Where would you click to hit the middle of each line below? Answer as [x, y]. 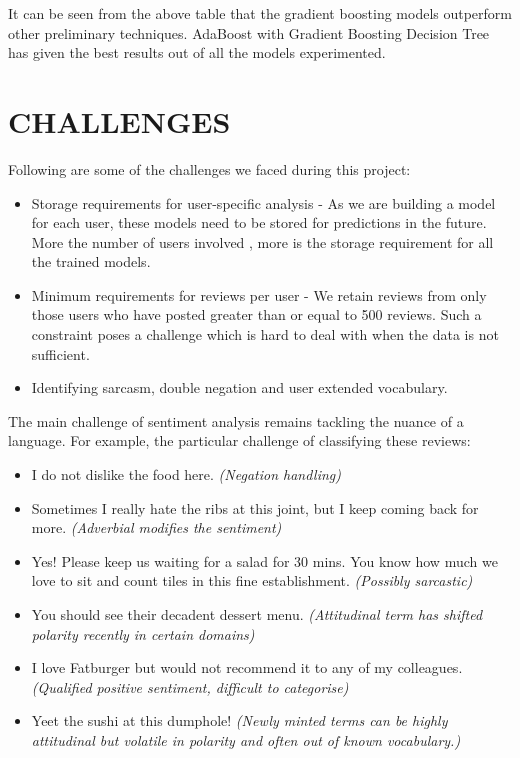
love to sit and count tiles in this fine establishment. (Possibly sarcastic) [252, 580]
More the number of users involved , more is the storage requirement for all [262, 241]
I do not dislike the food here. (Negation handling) [186, 474]
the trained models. [91, 261]
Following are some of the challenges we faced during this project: [209, 168]
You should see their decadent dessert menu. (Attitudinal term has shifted [257, 614]
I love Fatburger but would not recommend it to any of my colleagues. [247, 667]
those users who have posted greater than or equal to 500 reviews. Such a [256, 314]
